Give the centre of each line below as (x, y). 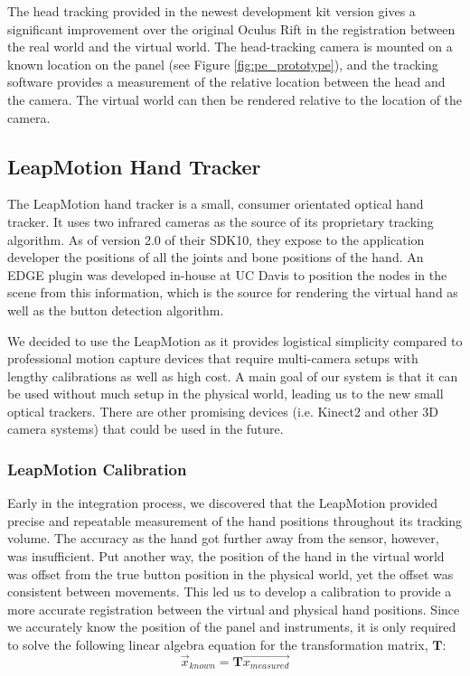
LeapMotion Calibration (97, 469)
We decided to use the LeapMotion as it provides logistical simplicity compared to (235, 340)
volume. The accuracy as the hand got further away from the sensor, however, (223, 538)
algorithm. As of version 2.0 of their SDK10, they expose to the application (216, 239)
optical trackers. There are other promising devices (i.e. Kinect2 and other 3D (223, 411)
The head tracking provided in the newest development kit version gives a (211, 11)
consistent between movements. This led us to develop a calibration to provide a (230, 591)
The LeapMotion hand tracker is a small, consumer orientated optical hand (216, 204)
